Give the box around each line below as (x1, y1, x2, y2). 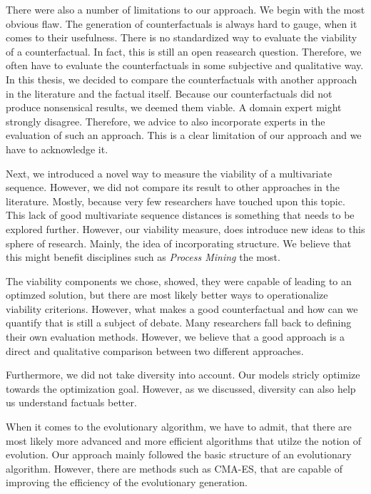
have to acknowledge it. (6, 141, 108, 156)
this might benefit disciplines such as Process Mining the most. (6, 249, 280, 264)
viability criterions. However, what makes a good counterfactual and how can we (6, 301, 358, 316)
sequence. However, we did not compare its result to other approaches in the (6, 180, 340, 195)
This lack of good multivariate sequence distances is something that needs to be (6, 207, 355, 222)
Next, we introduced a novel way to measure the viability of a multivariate (6, 165, 332, 180)
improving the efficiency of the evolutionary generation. (6, 475, 248, 490)
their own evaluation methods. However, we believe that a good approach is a (6, 329, 345, 344)
